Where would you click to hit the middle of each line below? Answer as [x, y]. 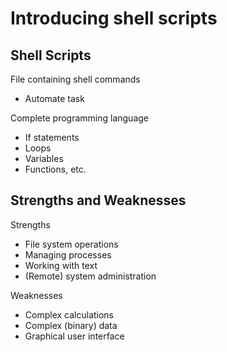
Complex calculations [69, 314]
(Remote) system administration [90, 276]
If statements [52, 137]
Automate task [54, 98]
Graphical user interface [74, 336]
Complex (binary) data [71, 325]
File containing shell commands [75, 79]
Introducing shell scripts [114, 18]
